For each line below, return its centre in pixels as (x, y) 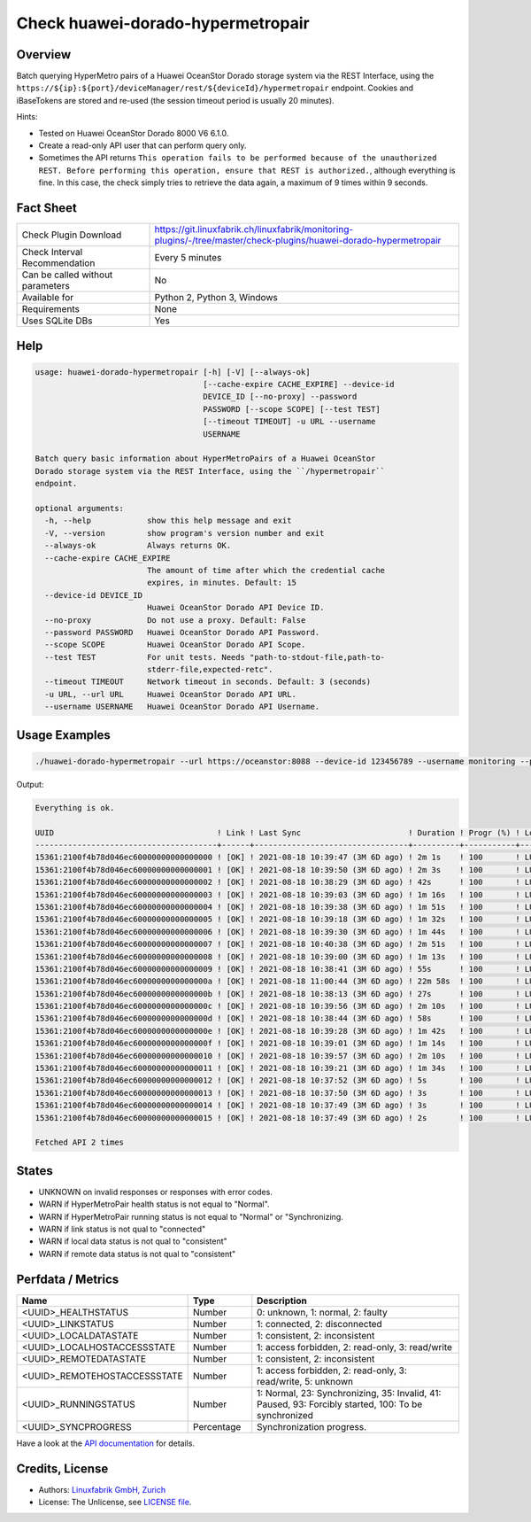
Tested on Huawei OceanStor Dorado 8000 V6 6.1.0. (134, 133)
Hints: (27, 117)
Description (282, 1301)
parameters (46, 286)
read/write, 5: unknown (305, 1381)
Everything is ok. (75, 808)
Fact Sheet (46, 208)
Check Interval (52, 252)
